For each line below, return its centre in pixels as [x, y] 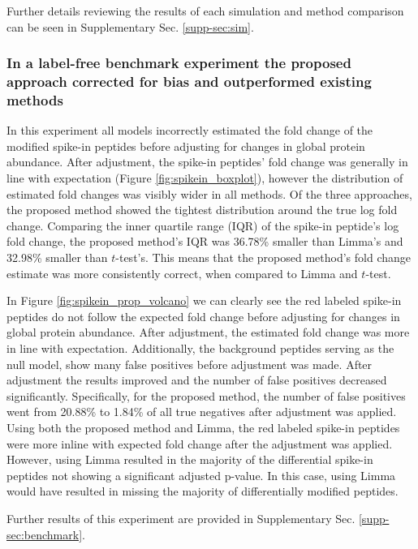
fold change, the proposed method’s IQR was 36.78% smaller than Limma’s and [205, 241]
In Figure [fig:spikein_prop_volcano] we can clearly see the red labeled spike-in [204, 300]
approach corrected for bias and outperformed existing [189, 81]
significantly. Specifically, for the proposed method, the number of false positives [206, 395]
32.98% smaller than [57, 257]
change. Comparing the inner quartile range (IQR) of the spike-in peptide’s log [203, 225]
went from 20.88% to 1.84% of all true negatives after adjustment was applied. [202, 412]
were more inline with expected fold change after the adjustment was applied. [200, 443]
